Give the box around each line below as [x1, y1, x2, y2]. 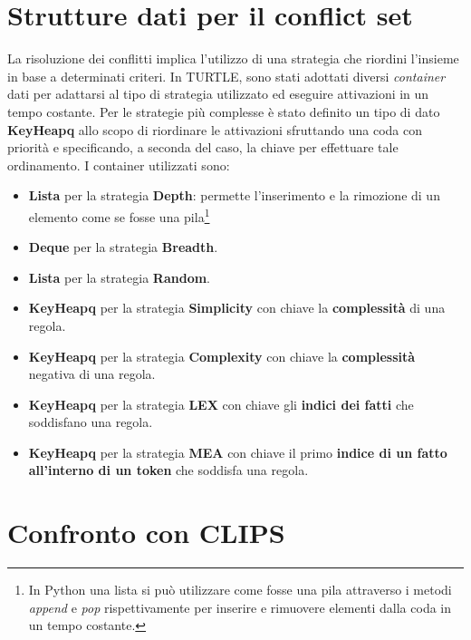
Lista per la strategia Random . [28, 267, 211, 286]
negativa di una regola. [28, 364, 156, 383]
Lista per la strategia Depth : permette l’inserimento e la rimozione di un [28, 186, 440, 205]
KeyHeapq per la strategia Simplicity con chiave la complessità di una [28, 298, 446, 317]
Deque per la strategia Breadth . [28, 238, 218, 257]
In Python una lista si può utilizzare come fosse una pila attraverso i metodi [28, 580, 452, 599]
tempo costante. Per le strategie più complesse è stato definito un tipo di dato [7, 102, 440, 121]
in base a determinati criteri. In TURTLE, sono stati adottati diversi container [7, 66, 446, 85]
